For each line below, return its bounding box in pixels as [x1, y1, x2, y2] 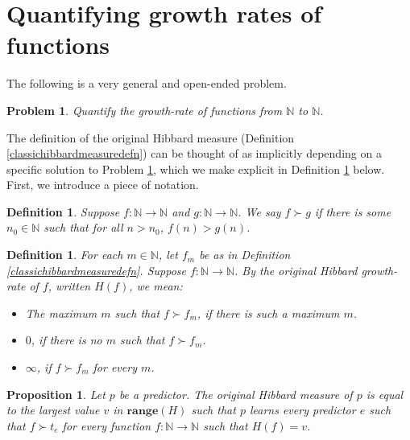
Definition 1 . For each [6, 246, 123, 263]
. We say [238, 203, 281, 220]
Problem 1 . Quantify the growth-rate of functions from [6, 101, 283, 118]
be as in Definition [199, 246, 291, 263]
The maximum [25, 304, 97, 321]
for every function [62, 417, 151, 434]
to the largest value [6, 401, 100, 418]
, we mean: [129, 278, 183, 294]
